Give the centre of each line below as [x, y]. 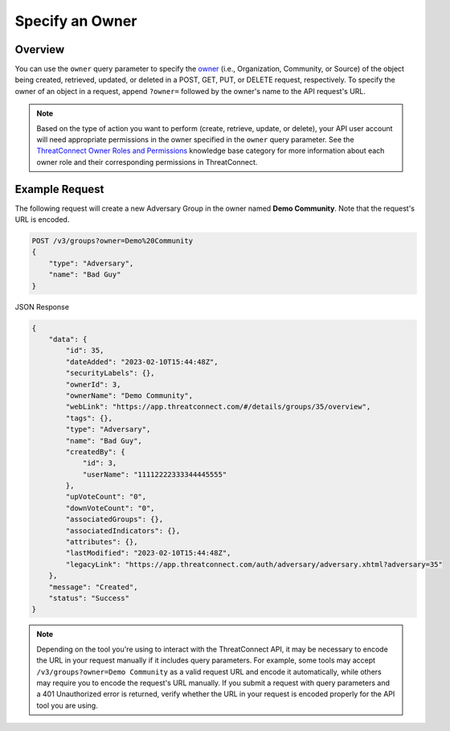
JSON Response [42, 306]
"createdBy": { [96, 452]
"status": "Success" [89, 598]
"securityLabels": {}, [110, 373]
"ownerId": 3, [93, 384]
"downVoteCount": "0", [110, 508]
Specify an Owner [76, 21]
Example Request [59, 189]
